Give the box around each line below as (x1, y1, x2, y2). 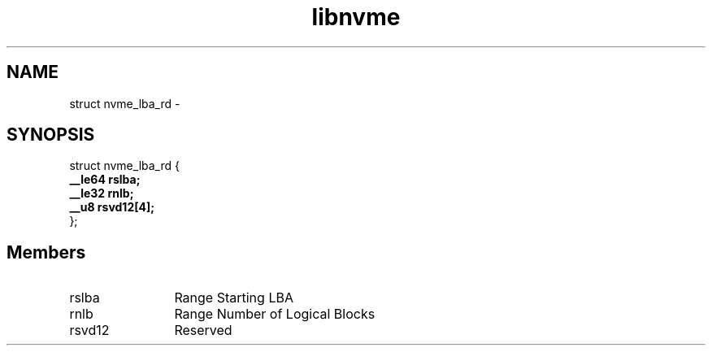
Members (7, 241, 86, 263)
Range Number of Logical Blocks (174, 306, 376, 323)
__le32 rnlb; (69, 186, 134, 201)
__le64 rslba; (69, 172, 141, 187)
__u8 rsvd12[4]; (69, 200, 155, 215)
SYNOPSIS (7, 124, 95, 146)
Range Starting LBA (174, 289, 293, 306)
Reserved (174, 322, 232, 339)
